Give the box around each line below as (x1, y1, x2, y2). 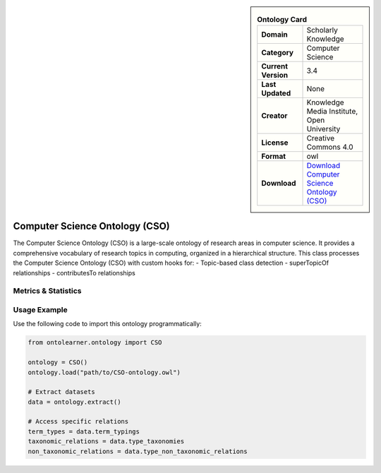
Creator (261, 111, 288, 121)
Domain (261, 30, 289, 40)
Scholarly (306, 25, 338, 35)
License (261, 138, 289, 148)
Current (261, 61, 289, 71)
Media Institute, (306, 107, 358, 116)
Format (261, 152, 286, 162)
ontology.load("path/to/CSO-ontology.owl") (28, 368, 181, 376)
